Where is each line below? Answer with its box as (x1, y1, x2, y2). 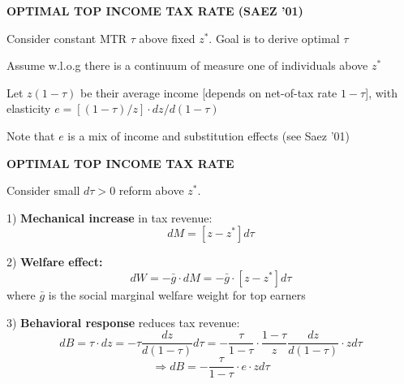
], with (365, 84, 398, 101)
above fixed (139, 29, 196, 46)
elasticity (6, 100, 51, 117)
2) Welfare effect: (6, 253, 103, 270)
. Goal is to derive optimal (208, 29, 340, 46)
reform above (118, 182, 184, 199)
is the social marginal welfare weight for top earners (48, 286, 306, 303)
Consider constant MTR (6, 29, 127, 46)
